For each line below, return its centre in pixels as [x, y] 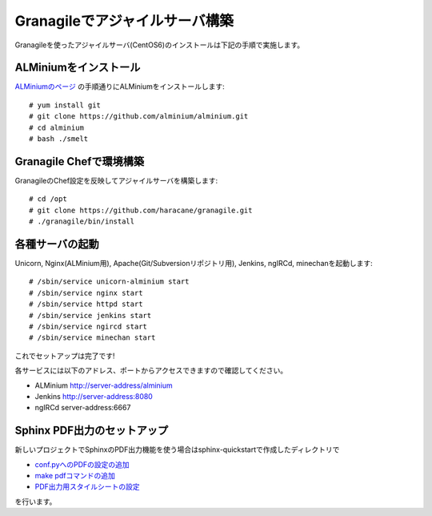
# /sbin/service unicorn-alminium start [109, 282]
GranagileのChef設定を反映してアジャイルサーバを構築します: [116, 180]
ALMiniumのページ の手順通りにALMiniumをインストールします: [120, 87]
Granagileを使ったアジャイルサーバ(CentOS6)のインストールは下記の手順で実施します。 [159, 45]
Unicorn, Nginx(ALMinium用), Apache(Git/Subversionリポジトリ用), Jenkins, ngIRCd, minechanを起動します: [194, 263]
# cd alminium [56, 127]
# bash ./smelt [59, 139]
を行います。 [36, 502]
